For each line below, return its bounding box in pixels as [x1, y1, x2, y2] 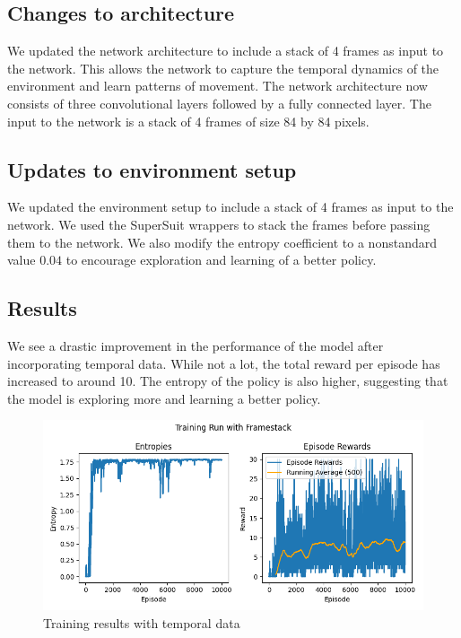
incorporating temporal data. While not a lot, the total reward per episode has [7, 354, 440, 372]
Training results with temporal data [43, 613, 240, 632]
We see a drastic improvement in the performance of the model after [7, 336, 384, 354]
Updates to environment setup [7, 155, 297, 183]
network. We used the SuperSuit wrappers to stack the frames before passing [7, 214, 431, 233]
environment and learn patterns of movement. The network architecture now [7, 76, 428, 95]
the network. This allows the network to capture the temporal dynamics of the [7, 58, 439, 77]
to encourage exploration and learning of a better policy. [65, 250, 377, 269]
